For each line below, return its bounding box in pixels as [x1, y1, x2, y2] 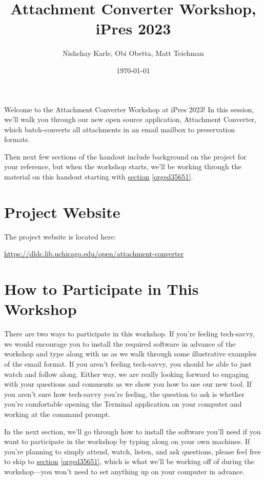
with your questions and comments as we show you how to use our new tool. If [4, 378, 252, 389]
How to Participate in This [4, 278, 199, 299]
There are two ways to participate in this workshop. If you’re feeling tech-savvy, [4, 328, 255, 339]
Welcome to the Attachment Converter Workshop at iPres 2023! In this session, [4, 104, 254, 114]
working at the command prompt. [4, 409, 110, 419]
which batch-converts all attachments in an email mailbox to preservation [4, 124, 235, 134]
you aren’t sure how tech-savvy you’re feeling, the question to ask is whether [4, 388, 245, 399]
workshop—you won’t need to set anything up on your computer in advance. [4, 466, 245, 476]
